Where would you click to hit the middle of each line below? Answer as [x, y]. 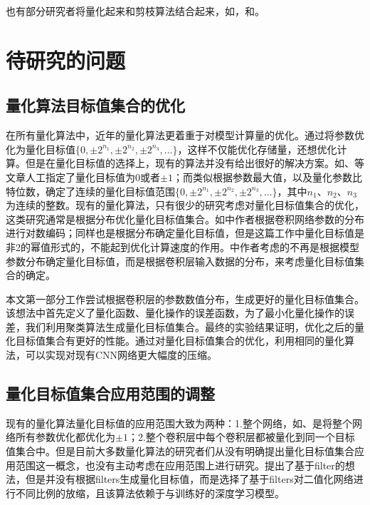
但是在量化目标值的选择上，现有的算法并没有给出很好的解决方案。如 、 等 [195, 163]
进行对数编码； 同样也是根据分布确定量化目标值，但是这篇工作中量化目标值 [180, 233]
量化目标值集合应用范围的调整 [110, 393]
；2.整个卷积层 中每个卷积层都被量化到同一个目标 [241, 437]
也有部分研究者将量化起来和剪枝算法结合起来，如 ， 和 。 [135, 11]
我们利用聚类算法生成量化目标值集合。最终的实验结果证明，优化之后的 [190, 326]
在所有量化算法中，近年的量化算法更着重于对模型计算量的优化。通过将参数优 [185, 135]
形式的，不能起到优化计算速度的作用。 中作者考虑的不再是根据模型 [205, 246]
